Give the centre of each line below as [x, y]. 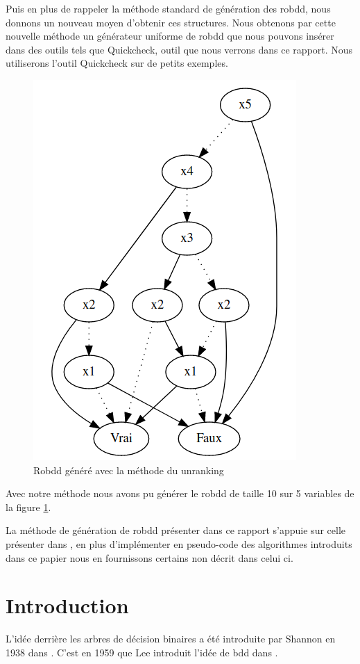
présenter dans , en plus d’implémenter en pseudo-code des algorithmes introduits [179, 543]
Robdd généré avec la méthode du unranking [129, 470]
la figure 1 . [28, 507]
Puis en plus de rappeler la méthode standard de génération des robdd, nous [168, 8]
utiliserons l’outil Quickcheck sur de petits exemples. [117, 63]
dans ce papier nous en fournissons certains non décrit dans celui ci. [149, 557]
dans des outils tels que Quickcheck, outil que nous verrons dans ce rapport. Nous [179, 49]
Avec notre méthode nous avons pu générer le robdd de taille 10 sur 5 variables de [180, 493]
